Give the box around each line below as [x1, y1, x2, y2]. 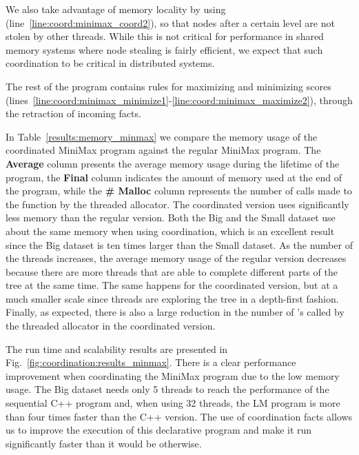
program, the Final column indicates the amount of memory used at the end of [6, 170, 342, 184]
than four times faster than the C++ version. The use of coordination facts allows [6, 409, 353, 423]
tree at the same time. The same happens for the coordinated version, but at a [6, 278, 338, 292]
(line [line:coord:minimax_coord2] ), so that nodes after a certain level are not [6, 15, 335, 30]
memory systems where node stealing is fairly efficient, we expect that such [6, 42, 323, 57]
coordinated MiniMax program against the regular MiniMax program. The [6, 143, 321, 157]
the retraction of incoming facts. [6, 106, 141, 121]
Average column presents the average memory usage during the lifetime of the [6, 156, 340, 170]
